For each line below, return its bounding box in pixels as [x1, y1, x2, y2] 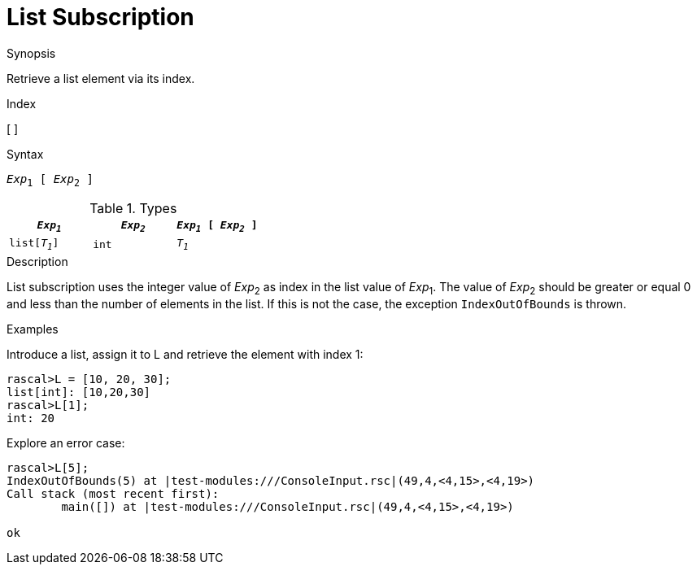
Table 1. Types [89, 199, 177, 216]
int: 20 [7, 411, 55, 425]
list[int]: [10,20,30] [7, 385, 151, 399]
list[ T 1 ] [9, 237, 59, 252]
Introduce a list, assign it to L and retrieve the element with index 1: [7, 347, 364, 361]
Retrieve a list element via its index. [7, 71, 195, 85]
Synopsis [7, 46, 56, 60]
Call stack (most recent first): [7, 486, 220, 500]
